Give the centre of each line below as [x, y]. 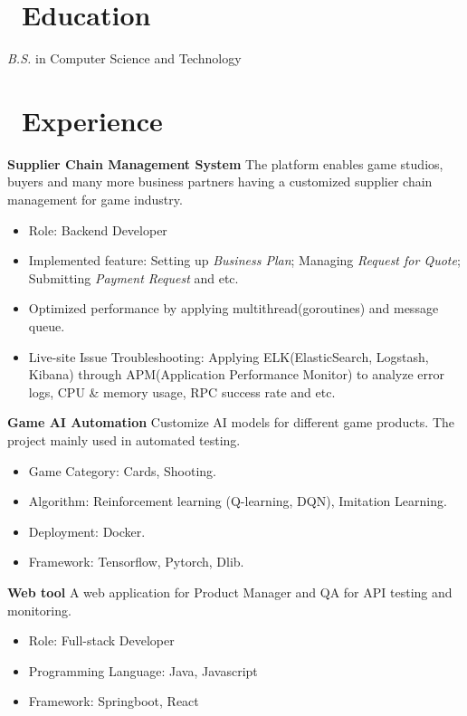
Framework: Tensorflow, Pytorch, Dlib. [136, 562]
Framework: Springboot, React [114, 701]
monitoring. [39, 610]
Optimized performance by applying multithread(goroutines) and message [233, 308]
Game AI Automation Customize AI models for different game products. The [231, 422]
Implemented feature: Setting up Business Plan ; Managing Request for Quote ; [244, 260]
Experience [92, 120]
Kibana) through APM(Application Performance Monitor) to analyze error [237, 374]
